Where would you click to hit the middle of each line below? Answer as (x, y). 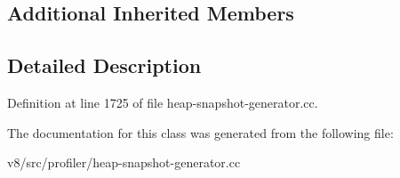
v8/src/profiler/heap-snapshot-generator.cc (124, 162)
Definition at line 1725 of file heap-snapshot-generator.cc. (163, 102)
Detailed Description (104, 65)
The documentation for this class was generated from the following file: (200, 132)
